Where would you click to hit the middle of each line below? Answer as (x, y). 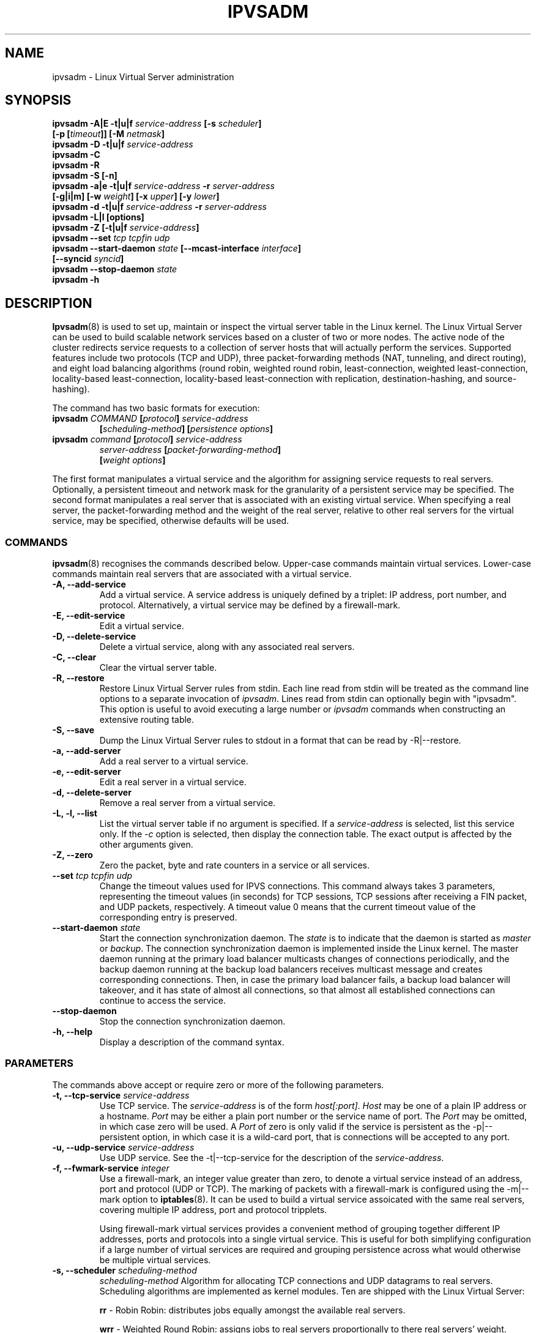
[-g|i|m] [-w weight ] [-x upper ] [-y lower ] (136, 196)
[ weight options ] (132, 460)
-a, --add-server (87, 751)
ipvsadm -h (76, 280)
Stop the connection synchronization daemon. (192, 1021)
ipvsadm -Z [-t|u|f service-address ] (126, 228)
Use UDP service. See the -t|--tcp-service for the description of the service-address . (272, 1157)
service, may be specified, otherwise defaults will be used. (171, 521)
